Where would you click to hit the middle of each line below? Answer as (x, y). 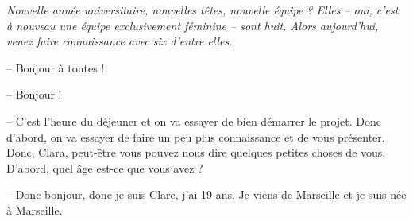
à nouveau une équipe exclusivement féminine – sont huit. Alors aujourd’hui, (193, 25)
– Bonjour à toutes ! (56, 67)
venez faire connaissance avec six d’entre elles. (120, 41)
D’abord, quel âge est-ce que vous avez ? (105, 167)
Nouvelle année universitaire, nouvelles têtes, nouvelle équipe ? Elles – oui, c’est (203, 10)
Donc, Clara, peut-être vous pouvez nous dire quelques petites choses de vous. (196, 152)
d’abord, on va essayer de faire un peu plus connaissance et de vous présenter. (196, 136)
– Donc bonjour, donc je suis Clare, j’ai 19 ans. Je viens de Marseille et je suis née (206, 194)
